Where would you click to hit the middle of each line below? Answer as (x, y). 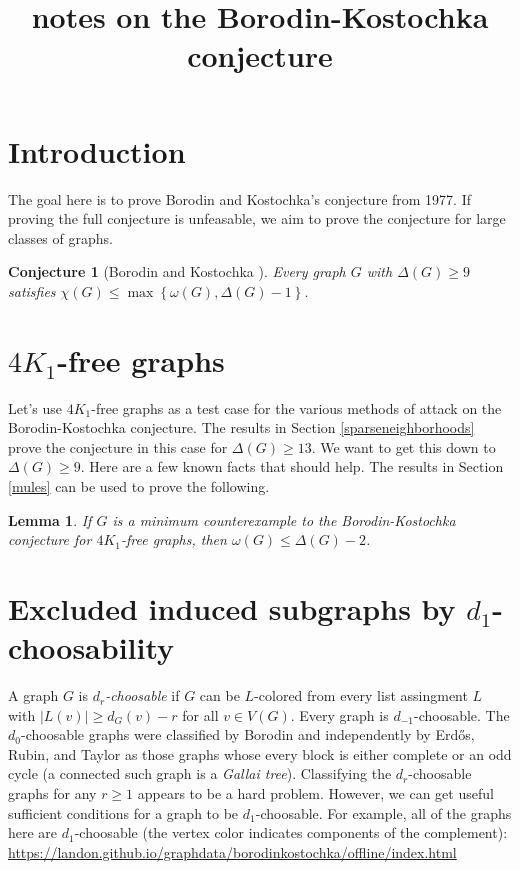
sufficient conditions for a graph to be (123, 812)
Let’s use (35, 407)
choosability (91, 647)
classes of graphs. (60, 237)
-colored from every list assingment (361, 695)
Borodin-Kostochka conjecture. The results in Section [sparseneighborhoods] (241, 427)
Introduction (97, 150)
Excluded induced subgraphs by (232, 607)
